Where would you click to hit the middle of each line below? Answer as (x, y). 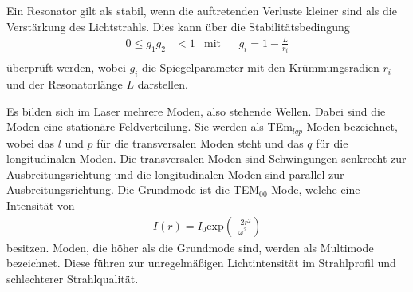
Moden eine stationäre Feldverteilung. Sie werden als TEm (149, 126)
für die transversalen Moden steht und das (200, 142)
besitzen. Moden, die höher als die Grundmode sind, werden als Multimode (190, 247)
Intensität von (41, 205)
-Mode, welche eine (314, 189)
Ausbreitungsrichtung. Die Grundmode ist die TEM (133, 189)
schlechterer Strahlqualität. (73, 278)
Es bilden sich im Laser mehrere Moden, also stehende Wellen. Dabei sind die (196, 110)
